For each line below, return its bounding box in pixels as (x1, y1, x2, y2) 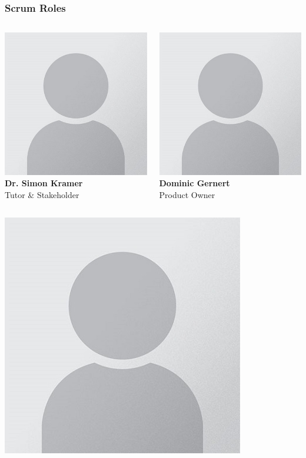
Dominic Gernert (159, 177, 230, 189)
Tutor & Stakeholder (5, 188, 79, 200)
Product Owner (159, 188, 215, 200)
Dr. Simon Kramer (5, 177, 83, 189)
